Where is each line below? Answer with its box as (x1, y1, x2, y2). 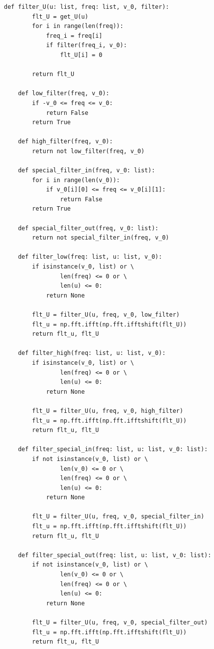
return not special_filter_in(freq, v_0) (32, 234, 169, 242)
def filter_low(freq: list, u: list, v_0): (18, 253, 162, 261)
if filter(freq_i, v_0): (46, 42, 127, 49)
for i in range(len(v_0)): (32, 176, 120, 184)
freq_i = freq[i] (46, 32, 103, 39)
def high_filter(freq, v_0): (18, 138, 113, 145)
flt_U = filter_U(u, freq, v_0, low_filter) (32, 311, 180, 318)
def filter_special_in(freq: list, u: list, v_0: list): (18, 446, 208, 453)
